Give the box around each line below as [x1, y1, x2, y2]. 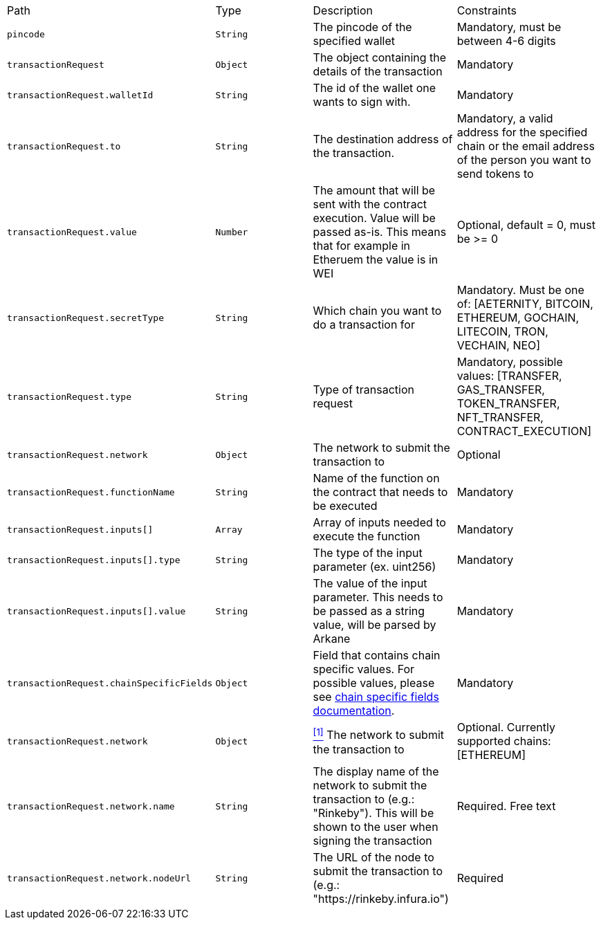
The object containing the [313, 51, 447, 64]
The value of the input [313, 576, 427, 590]
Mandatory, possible [456, 355, 563, 369]
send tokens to [456, 167, 534, 181]
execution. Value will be [313, 211, 436, 225]
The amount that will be [313, 183, 436, 197]
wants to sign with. [313, 95, 411, 109]
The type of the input [313, 546, 423, 560]
